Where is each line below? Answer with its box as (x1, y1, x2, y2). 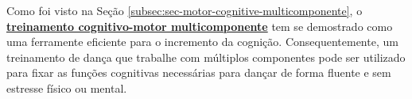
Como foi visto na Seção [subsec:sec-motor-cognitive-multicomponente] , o (6, 2, 363, 18)
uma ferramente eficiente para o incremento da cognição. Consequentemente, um (6, 33, 398, 50)
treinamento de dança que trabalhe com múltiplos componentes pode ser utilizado (6, 48, 406, 65)
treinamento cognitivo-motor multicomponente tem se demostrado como (6, 17, 393, 34)
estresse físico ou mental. (6, 79, 127, 96)
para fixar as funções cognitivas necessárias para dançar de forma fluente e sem (6, 64, 391, 81)
